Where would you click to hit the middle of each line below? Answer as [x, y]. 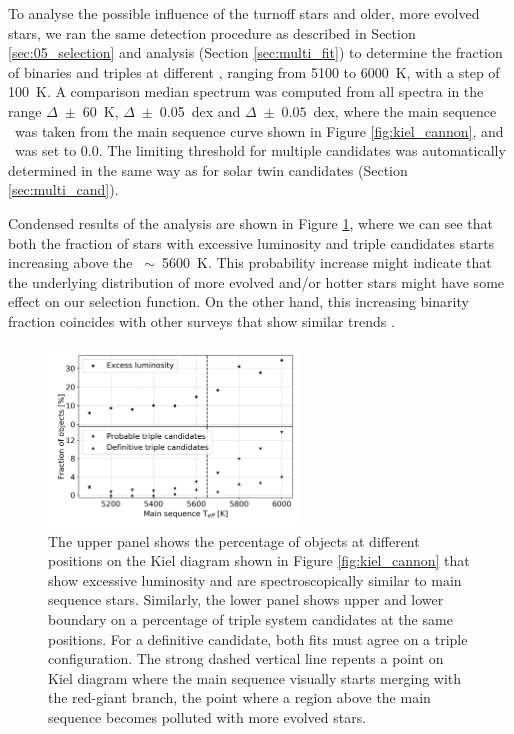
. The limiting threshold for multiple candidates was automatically [302, 150]
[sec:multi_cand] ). [63, 189]
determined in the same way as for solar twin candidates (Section [208, 169]
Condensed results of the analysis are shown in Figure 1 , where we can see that [251, 222]
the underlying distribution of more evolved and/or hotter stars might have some [256, 281]
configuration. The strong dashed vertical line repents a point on [246, 658]
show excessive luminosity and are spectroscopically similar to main [255, 579]
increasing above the [70, 262]
